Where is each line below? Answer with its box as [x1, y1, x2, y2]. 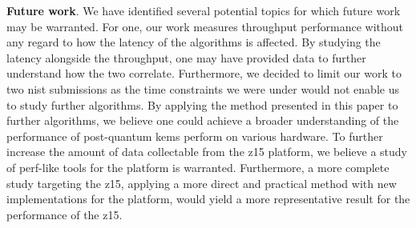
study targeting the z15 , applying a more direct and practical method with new [6, 174, 397, 191]
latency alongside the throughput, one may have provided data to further [6, 49, 366, 66]
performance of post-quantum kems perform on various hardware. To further [6, 127, 383, 144]
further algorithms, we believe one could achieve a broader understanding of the [6, 112, 399, 129]
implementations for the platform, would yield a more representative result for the [6, 190, 410, 207]
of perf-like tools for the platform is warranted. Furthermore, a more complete [6, 158, 390, 175]
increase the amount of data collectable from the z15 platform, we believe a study [6, 143, 407, 160]
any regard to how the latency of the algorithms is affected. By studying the [6, 34, 381, 50]
